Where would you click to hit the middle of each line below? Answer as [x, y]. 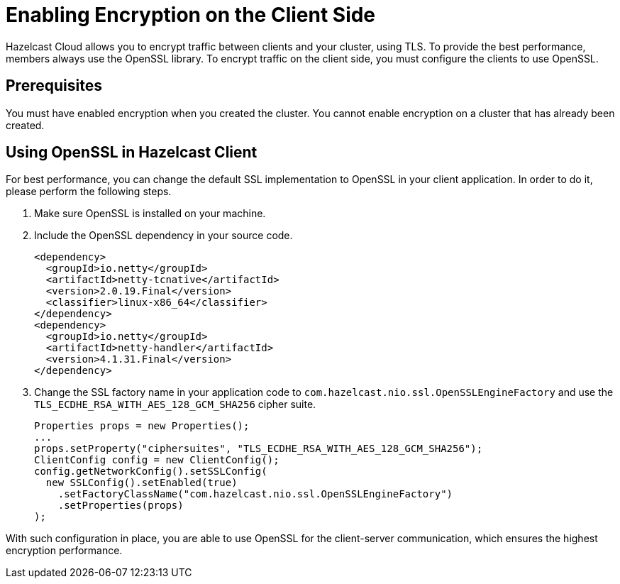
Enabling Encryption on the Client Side [191, 15]
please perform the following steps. [89, 192]
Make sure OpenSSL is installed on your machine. [150, 214]
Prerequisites [54, 86]
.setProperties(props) [121, 506]
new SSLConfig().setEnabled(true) [142, 483]
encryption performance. [64, 551]
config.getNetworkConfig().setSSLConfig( [151, 472]
